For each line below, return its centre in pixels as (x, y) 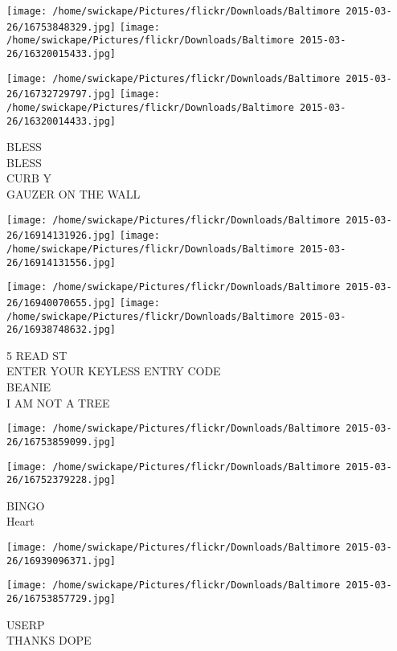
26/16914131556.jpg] (61, 262)
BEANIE (29, 387)
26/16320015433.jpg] (61, 53)
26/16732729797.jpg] (61, 94)
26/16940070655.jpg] (61, 303)
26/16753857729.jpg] (61, 599)
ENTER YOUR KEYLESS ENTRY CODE (114, 371)
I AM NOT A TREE (58, 402)
